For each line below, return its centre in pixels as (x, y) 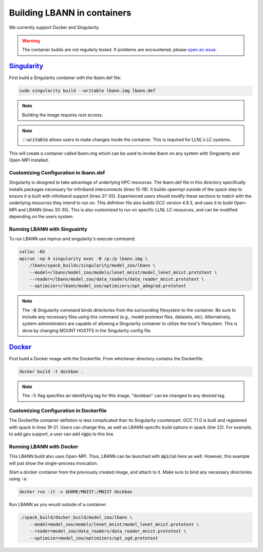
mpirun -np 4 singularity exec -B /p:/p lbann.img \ (84, 258)
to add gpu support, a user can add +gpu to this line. (62, 434)
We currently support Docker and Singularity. (54, 27)
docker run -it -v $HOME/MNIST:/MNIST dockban (76, 492)
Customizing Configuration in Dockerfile (58, 410)
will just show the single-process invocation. (54, 463)
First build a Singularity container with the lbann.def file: (65, 78)
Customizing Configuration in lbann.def (57, 172)
